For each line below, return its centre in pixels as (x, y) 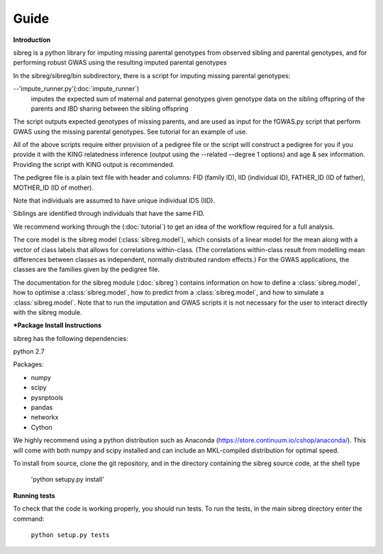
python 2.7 (29, 352)
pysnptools (47, 397)
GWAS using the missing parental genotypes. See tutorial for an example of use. (130, 131)
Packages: (28, 364)
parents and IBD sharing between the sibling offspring (110, 108)
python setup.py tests (70, 535)
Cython (41, 427)
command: (29, 518)
